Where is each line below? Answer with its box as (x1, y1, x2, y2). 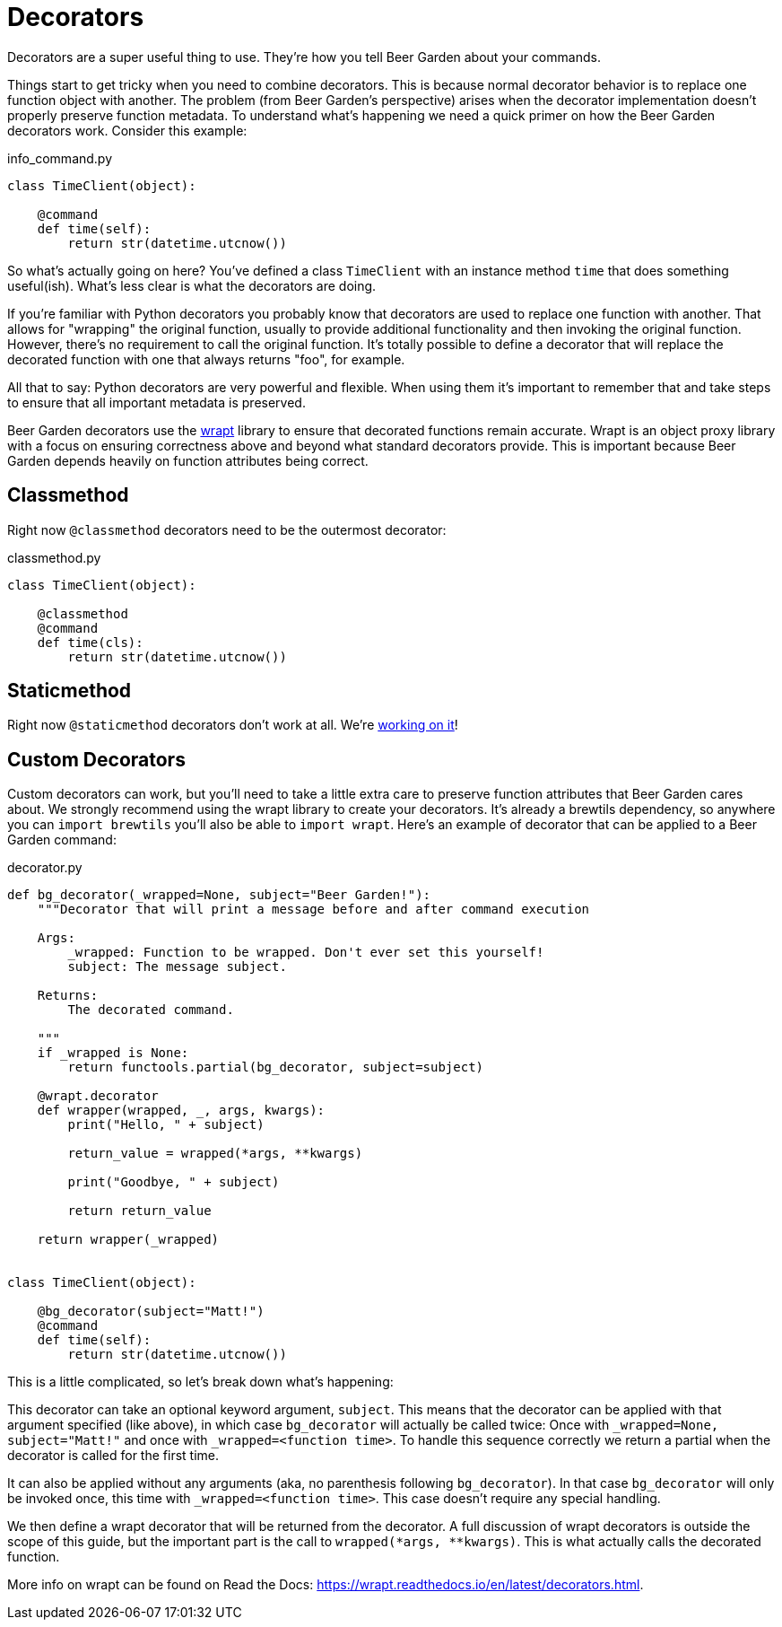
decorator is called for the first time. (7, 1448, 219, 1464)
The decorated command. (67, 1002, 234, 1018)
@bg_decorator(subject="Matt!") (37, 1304, 265, 1319)
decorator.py (7, 860, 83, 876)
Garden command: (7, 832, 117, 848)
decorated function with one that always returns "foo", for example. (7, 351, 405, 367)
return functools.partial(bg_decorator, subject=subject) (67, 1060, 484, 1075)
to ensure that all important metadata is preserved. (7, 394, 306, 410)
